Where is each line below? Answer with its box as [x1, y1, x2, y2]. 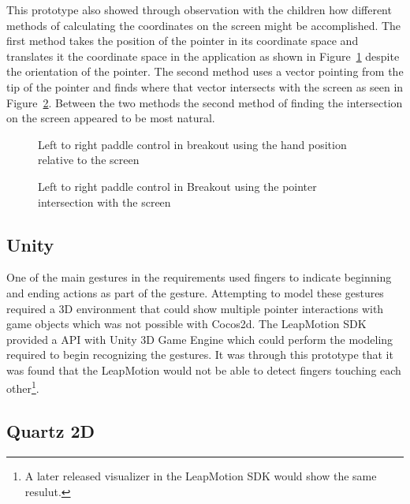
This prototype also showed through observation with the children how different [6, 2, 392, 17]
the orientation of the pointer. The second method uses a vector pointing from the [6, 63, 404, 80]
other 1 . [6, 378, 39, 397]
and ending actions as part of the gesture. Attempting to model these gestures [6, 284, 384, 301]
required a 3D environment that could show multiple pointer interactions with [6, 300, 384, 316]
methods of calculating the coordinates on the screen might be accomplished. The [6, 17, 401, 33]
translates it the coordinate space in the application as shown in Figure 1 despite [6, 47, 400, 64]
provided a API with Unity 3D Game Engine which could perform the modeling [6, 330, 393, 347]
